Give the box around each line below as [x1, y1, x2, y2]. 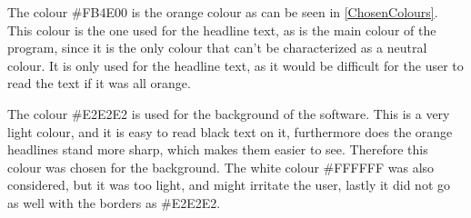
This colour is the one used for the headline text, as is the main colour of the [7, 20, 436, 39]
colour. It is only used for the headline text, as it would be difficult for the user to [7, 55, 464, 74]
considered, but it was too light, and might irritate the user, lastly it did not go [7, 175, 450, 194]
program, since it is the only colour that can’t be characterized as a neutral [7, 38, 427, 57]
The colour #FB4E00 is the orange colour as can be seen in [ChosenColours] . [7, 3, 438, 21]
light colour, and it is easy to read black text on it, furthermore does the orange [7, 122, 453, 141]
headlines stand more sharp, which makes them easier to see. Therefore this [7, 140, 428, 159]
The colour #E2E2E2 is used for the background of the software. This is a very [7, 104, 450, 123]
